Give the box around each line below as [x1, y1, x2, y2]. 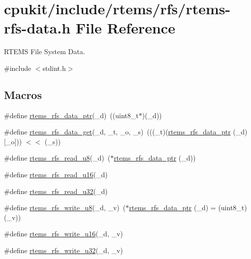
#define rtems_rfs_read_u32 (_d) [4, 186, 108, 196]
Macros [4, 87, 42, 102]
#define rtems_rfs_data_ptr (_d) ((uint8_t [4, 110, 139, 120]
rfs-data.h [4, 18, 71, 38]
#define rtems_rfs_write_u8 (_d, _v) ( [4, 202, 126, 213]
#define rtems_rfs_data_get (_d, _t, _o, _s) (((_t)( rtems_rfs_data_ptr [4, 127, 231, 137]
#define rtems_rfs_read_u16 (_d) [4, 169, 108, 180]
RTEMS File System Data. [4, 46, 85, 57]
